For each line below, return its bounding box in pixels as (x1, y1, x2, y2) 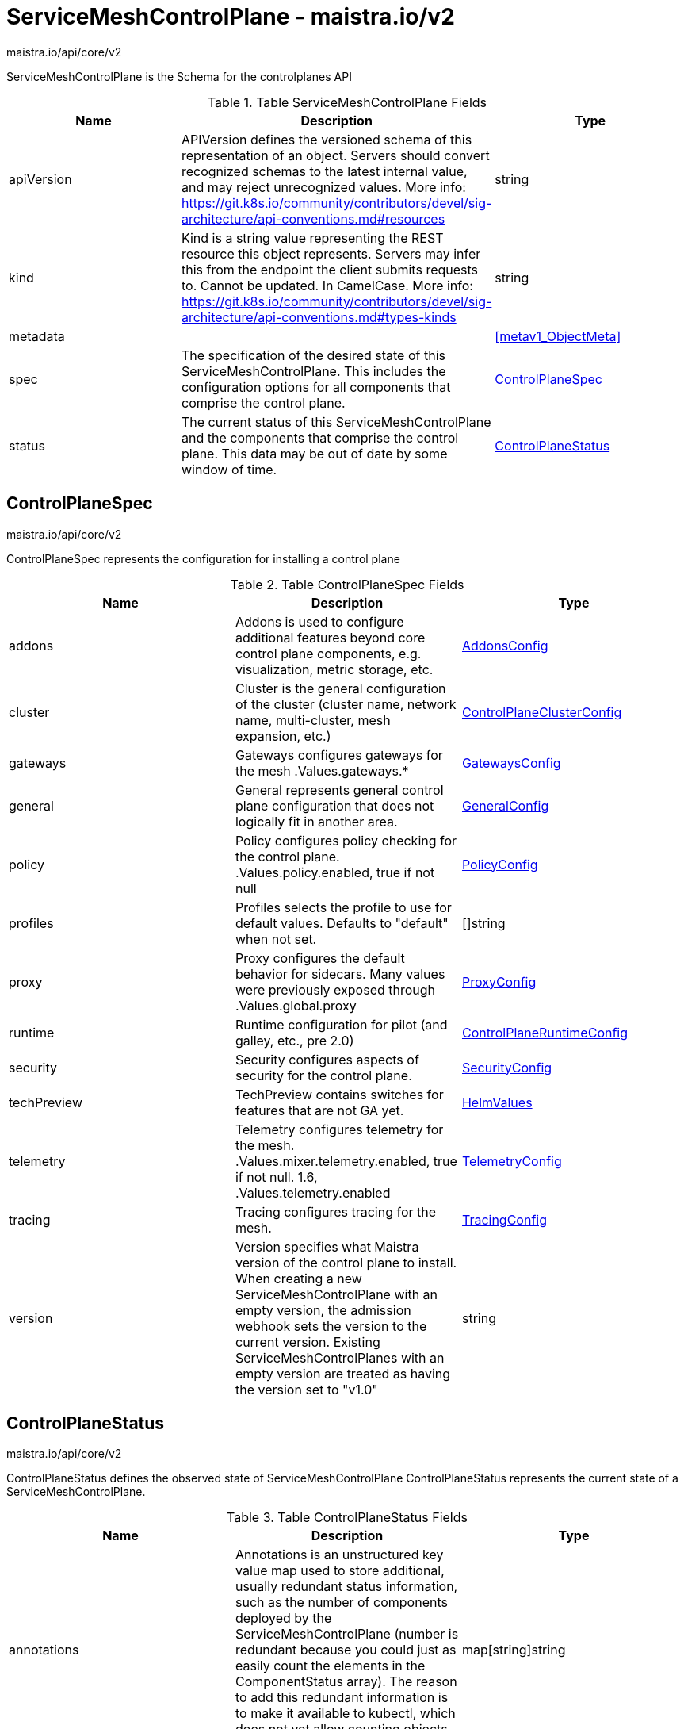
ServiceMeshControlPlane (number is (235, 1626, 459, 1643)
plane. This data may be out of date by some (181, 445, 448, 462)
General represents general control (235, 781, 444, 798)
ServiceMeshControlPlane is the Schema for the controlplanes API (6, 69, 352, 83)
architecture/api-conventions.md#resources (181, 210, 445, 227)
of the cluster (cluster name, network (235, 696, 457, 712)
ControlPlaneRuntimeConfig (461, 1024, 629, 1041)
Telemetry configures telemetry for (235, 1121, 444, 1137)
